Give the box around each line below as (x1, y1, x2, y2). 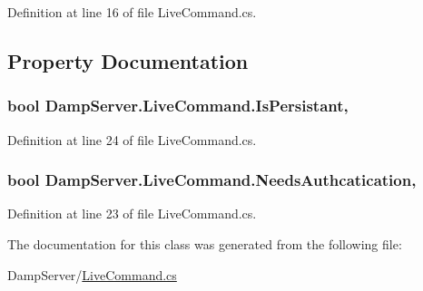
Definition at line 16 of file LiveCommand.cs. (7, 3, 257, 21)
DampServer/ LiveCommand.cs (7, 265, 177, 284)
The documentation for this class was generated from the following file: (7, 235, 402, 253)
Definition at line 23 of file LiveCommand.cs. (7, 204, 257, 223)
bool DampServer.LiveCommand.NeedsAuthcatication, (7, 169, 417, 191)
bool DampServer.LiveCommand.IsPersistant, (7, 94, 349, 117)
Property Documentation (7, 46, 249, 74)
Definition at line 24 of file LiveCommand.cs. (7, 130, 257, 149)
